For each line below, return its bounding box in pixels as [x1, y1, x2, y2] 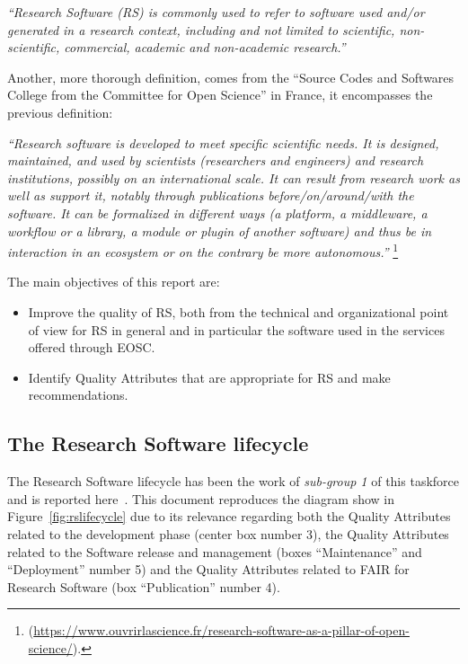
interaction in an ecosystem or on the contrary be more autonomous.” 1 [7, 240, 399, 261]
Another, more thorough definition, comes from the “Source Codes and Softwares [7, 67, 455, 86]
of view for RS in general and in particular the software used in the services [28, 320, 445, 339]
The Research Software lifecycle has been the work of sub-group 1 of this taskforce [7, 472, 459, 491]
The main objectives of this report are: [7, 272, 220, 291]
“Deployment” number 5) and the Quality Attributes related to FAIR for [7, 560, 410, 579]
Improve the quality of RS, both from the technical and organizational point [28, 302, 449, 321]
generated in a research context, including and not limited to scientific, [7, 20, 395, 39]
